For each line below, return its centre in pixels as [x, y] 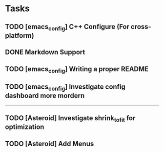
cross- [141, 27]
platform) [20, 36]
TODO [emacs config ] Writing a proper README [77, 69]
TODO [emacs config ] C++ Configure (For [67, 27]
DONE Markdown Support [45, 52]
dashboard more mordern [45, 96]
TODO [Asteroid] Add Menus [50, 143]
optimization [25, 127]
